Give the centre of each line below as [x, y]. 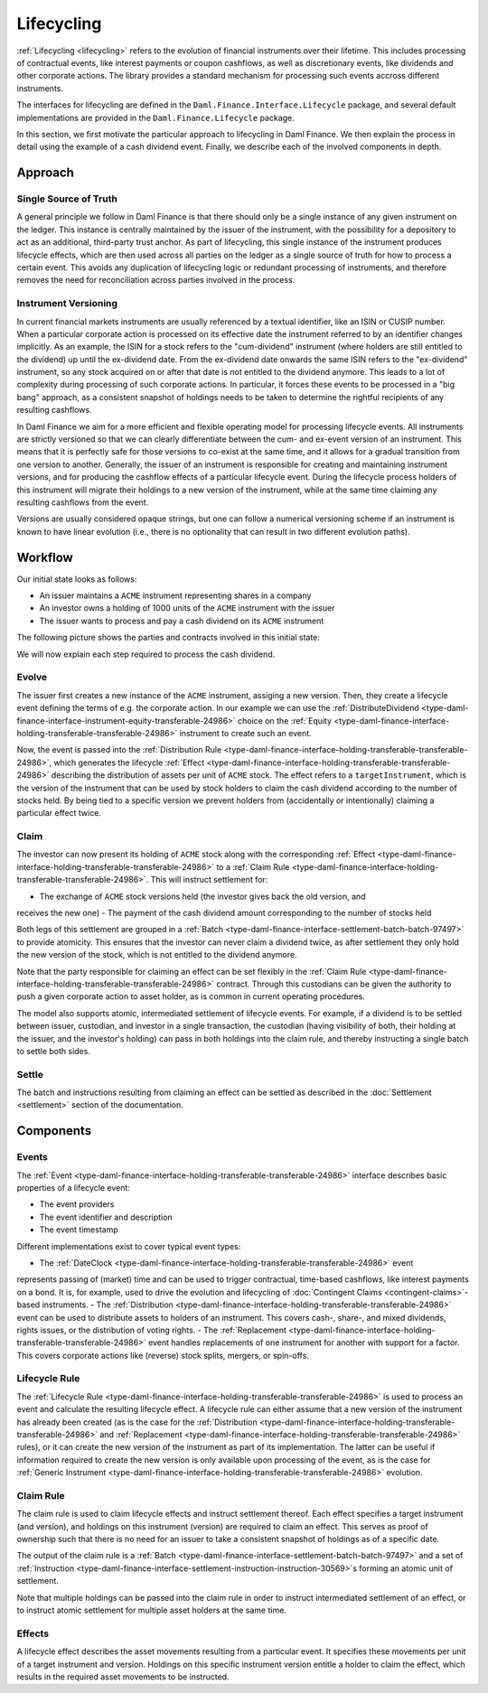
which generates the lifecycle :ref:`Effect [129, 762]
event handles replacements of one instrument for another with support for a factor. [304, 1342]
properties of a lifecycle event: [74, 1187]
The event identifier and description [106, 1217]
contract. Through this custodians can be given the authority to [334, 984]
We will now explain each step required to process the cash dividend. [146, 654]
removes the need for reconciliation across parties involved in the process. [156, 280]
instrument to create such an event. [245, 733]
